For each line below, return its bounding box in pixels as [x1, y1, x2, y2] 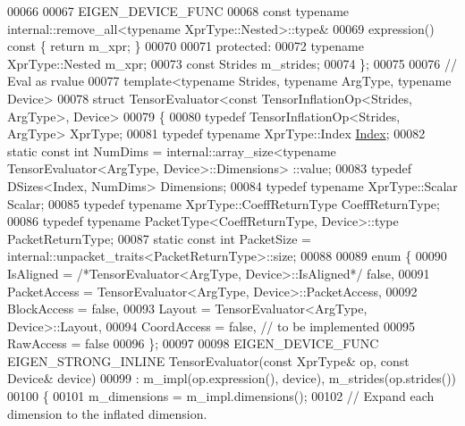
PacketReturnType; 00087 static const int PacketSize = [7, 229, 311, 247]
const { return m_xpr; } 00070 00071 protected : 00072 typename [7, 37, 364, 55]
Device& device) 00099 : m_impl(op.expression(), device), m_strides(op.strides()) [7, 369, 457, 388]
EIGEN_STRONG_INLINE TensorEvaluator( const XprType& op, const [7, 351, 410, 370]
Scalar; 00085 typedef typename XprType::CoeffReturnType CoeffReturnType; [7, 194, 440, 213]
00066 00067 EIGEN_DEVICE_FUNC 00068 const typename [7, 2, 350, 20]
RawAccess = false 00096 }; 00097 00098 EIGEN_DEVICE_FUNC [7, 334, 379, 353]
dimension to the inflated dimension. [7, 404, 207, 422]
